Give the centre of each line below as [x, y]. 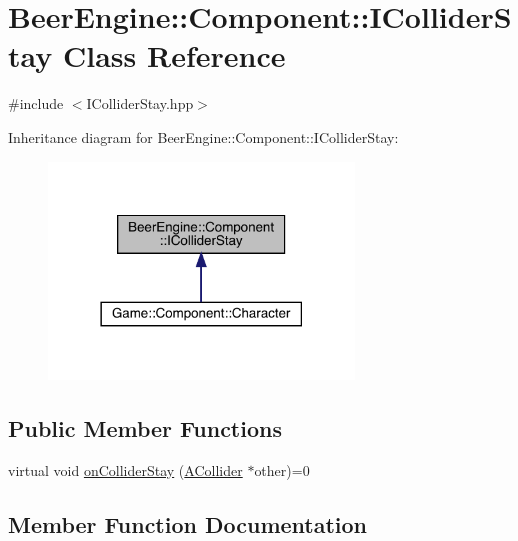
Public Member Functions [145, 427]
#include [36, 103]
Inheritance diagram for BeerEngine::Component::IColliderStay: [203, 136]
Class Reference [174, 55]
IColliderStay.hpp [140, 103]
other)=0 [282, 469]
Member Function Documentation [188, 523]
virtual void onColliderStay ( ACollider [125, 469]
